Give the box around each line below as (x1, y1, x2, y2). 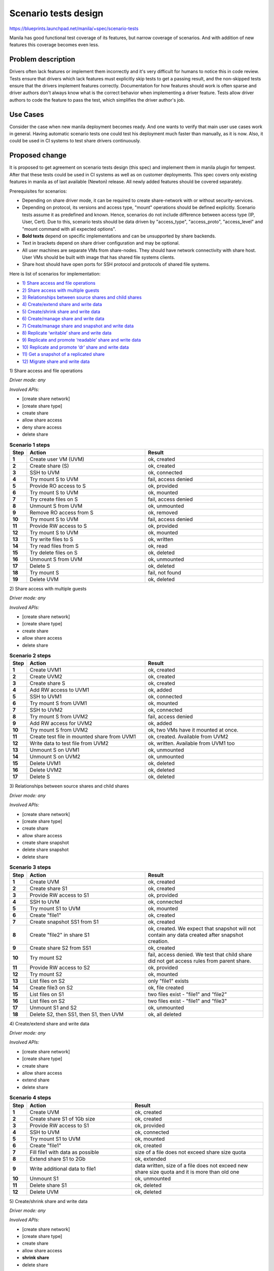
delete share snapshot (22, 846, 69, 853)
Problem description (9, 55, 76, 64)
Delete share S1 (29, 1182, 67, 1189)
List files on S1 (29, 990, 64, 997)
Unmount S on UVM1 (29, 746, 80, 753)
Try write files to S (29, 535, 74, 542)
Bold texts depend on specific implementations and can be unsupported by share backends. (22, 233, 216, 239)
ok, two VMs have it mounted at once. (148, 727, 238, 734)
